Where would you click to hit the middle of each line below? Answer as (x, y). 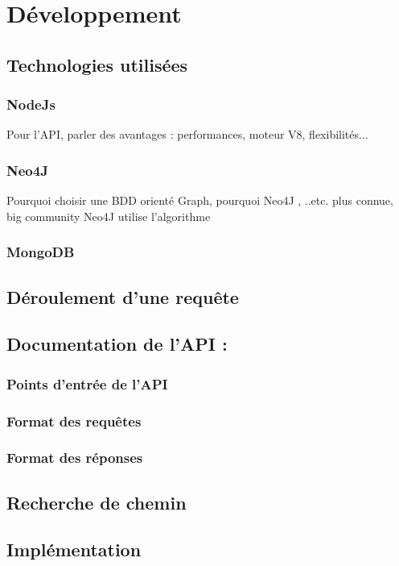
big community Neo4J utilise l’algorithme (109, 216)
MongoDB (41, 252)
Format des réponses (75, 458)
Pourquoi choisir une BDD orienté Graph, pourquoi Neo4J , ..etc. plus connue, (200, 200)
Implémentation (74, 549)
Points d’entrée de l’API (87, 383)
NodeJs (31, 104)
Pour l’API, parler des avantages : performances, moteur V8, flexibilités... (187, 134)
